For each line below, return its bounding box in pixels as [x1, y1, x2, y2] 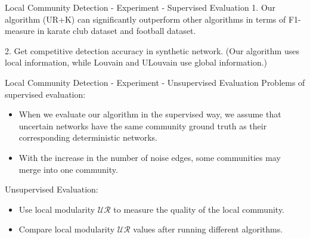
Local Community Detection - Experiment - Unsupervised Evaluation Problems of [5, 76, 305, 88]
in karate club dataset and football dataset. [37, 24, 196, 37]
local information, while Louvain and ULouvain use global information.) [5, 56, 268, 69]
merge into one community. [18, 163, 118, 175]
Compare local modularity [18, 223, 115, 235]
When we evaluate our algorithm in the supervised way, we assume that [18, 108, 281, 120]
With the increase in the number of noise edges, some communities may [18, 151, 281, 163]
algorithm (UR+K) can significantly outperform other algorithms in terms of [5, 13, 286, 25]
